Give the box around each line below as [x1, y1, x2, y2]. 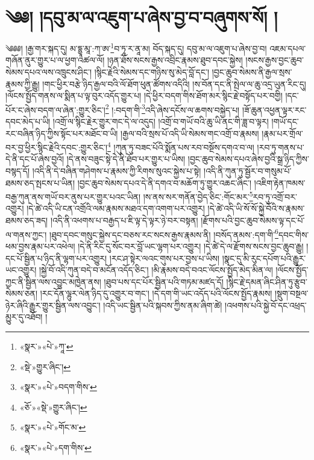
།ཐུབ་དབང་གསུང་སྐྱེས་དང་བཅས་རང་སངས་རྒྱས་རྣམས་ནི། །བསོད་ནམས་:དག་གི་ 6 [49, 226, 278, 241]
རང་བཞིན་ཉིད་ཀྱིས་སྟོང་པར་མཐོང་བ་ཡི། [5, 127, 118, 139]
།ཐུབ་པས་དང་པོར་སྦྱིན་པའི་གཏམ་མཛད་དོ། [104, 275, 224, 288]
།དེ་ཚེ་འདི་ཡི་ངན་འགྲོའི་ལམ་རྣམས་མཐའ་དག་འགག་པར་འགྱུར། [27, 202, 205, 215]
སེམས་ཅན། [5, 287, 38, 300]
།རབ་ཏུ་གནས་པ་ [257, 140, 304, 153]
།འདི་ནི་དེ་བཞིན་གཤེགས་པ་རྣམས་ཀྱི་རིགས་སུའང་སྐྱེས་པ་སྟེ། [32, 165, 201, 177]
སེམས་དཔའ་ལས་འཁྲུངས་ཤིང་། [5, 65, 92, 78]
